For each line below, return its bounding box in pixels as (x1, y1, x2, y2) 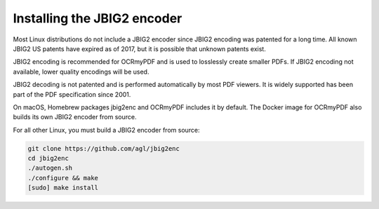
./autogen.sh (27, 164, 73, 172)
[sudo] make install (27, 184, 98, 192)
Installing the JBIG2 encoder (13, 11, 182, 26)
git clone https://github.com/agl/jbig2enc (27, 144, 180, 152)
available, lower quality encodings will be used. (13, 67, 149, 76)
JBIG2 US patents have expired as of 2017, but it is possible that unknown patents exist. (13, 44, 266, 53)
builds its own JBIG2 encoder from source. (13, 113, 137, 121)
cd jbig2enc (27, 154, 69, 163)
